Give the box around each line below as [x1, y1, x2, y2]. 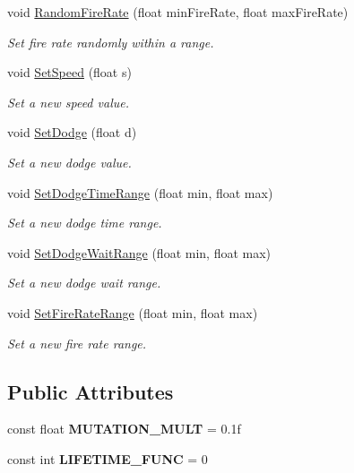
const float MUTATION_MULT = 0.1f [7, 419, 241, 438]
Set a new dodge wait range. [7, 273, 161, 292]
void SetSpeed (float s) [7, 63, 132, 82]
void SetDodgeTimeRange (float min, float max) [7, 183, 273, 202]
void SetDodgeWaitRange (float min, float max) [7, 243, 272, 262]
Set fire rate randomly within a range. [7, 32, 214, 51]
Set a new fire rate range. [7, 333, 147, 352]
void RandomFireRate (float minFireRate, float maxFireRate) [7, 3, 349, 21]
